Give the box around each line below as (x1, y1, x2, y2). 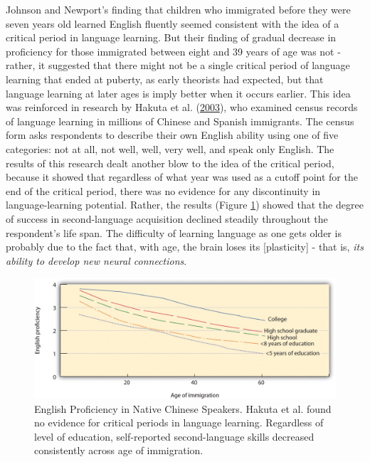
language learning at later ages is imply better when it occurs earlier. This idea (6, 85, 351, 100)
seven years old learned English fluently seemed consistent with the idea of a (6, 16, 339, 31)
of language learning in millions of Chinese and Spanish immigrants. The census (6, 113, 354, 128)
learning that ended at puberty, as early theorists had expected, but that (6, 71, 324, 86)
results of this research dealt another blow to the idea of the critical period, (6, 155, 334, 170)
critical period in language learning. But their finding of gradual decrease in (6, 30, 337, 45)
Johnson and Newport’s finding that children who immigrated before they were (6, 2, 351, 16)
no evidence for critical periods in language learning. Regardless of (34, 415, 324, 430)
